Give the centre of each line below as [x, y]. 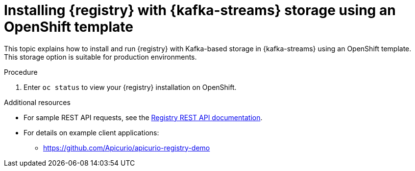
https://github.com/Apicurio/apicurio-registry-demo [127, 148]
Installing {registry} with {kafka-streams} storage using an [200, 10]
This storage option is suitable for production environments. [100, 57]
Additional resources [37, 102]
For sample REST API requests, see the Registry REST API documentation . [143, 117]
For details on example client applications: [91, 132]
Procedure [21, 72]
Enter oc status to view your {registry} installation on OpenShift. [130, 87]
